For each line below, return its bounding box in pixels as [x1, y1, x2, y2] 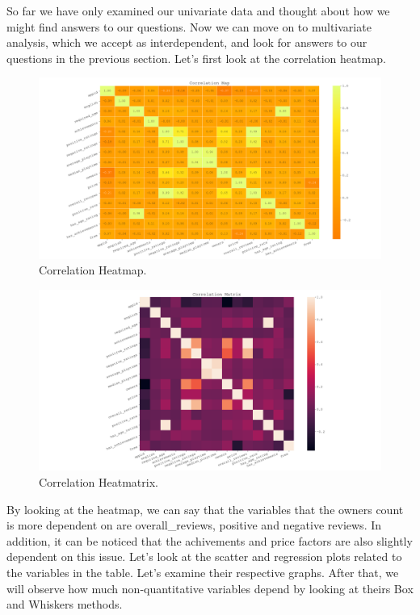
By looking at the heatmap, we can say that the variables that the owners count [6, 500, 404, 517]
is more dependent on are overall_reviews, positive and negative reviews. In [6, 517, 382, 533]
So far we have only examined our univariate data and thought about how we [6, 2, 390, 19]
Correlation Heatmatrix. [39, 474, 158, 490]
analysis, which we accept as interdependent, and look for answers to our [6, 34, 367, 51]
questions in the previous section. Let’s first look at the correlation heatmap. [6, 49, 386, 66]
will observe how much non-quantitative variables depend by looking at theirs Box [6, 579, 414, 596]
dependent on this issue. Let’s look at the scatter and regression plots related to [6, 548, 402, 565]
